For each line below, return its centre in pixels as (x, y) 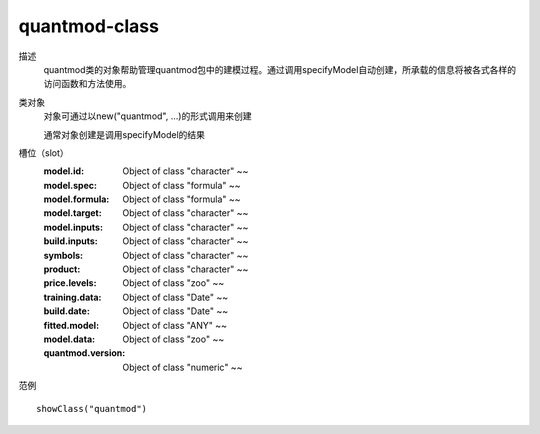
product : (62, 269)
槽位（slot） (43, 152)
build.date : (66, 311)
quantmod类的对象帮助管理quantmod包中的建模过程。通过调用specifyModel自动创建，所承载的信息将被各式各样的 (280, 69)
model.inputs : (73, 227)
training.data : (72, 297)
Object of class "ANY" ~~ (174, 325)
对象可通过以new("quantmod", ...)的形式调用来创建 (147, 116)
